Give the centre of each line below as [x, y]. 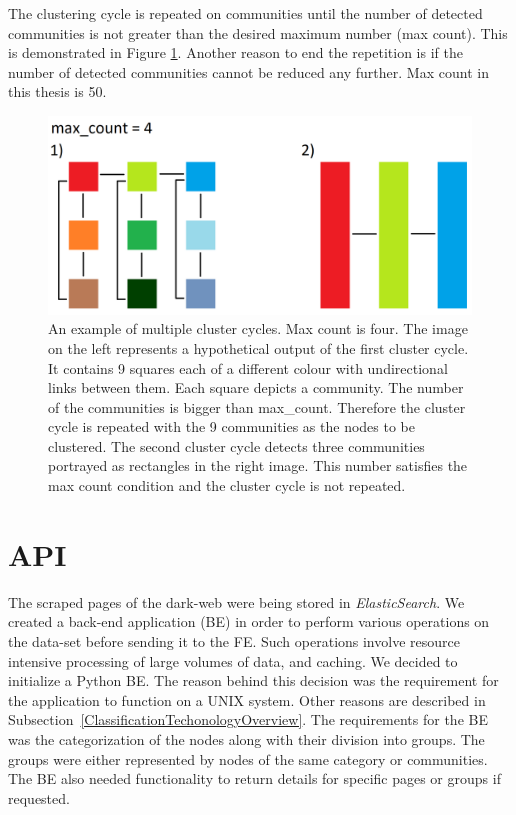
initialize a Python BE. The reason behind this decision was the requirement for [253, 680]
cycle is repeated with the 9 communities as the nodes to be [232, 426]
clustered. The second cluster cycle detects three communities [236, 445]
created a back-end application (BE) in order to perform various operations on [249, 621]
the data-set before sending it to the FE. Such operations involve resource [234, 640]
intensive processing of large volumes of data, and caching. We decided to [233, 660]
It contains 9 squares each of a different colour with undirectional [248, 367]
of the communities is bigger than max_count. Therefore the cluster [257, 406]
